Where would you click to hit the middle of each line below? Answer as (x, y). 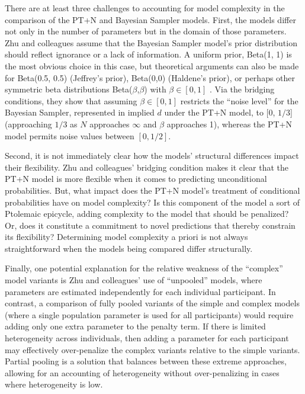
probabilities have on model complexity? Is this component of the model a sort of (152, 202)
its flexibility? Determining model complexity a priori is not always (126, 237)
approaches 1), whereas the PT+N (229, 124)
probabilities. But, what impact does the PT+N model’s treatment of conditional (152, 190)
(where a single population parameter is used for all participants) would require (149, 314)
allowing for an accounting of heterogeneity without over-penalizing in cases (142, 372)
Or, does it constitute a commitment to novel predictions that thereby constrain (150, 225)
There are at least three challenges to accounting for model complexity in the (145, 8)
